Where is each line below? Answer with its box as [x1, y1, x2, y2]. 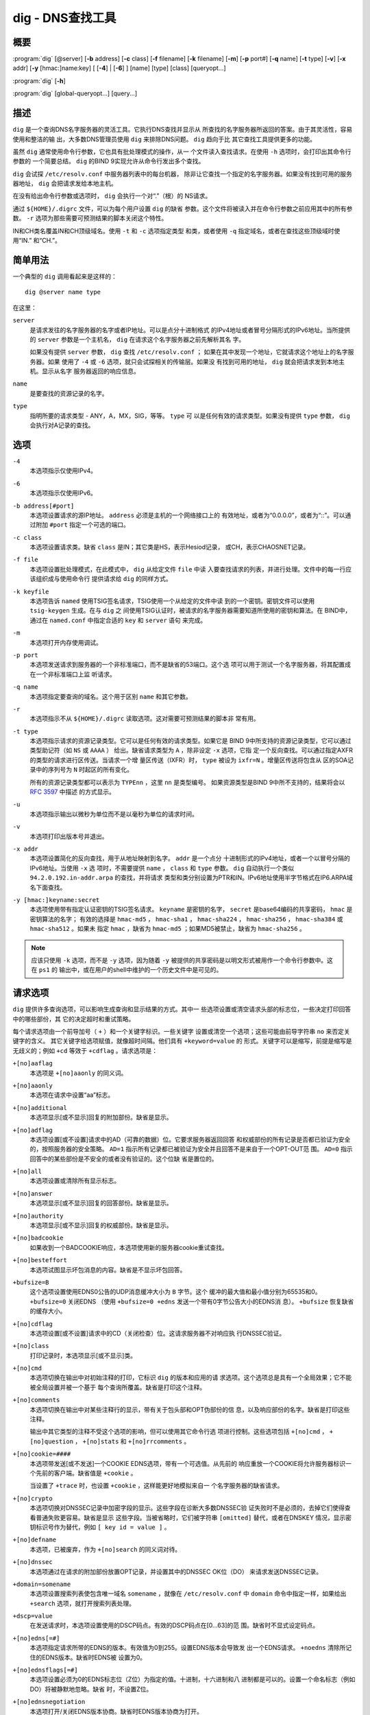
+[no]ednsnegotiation [12, 1698, 86, 1706]
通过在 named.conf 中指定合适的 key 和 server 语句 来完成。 [29, 616, 207, 624]
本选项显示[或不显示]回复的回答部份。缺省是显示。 [29, 1199, 173, 1207]
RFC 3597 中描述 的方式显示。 [29, 788, 116, 796]
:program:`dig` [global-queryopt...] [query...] [12, 89, 137, 97]
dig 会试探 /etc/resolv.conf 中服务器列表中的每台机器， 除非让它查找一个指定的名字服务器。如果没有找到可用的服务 [12, 169, 352, 178]
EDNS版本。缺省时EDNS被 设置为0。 [41, 1653, 147, 1661]
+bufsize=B [12, 1278, 49, 1286]
